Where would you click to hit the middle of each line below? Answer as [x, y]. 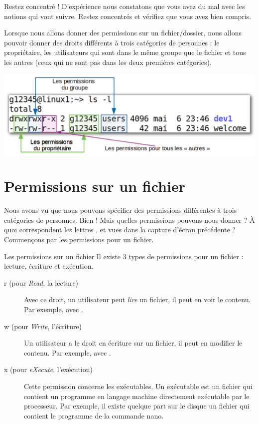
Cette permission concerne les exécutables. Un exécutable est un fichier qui [138, 386]
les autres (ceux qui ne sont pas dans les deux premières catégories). [108, 62]
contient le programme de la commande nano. [94, 415]
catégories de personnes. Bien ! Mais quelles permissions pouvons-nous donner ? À [129, 219]
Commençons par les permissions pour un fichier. [79, 239]
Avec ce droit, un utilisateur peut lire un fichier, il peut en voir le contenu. [137, 299]
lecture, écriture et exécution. [49, 266]
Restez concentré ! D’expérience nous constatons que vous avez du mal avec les [125, 6]
